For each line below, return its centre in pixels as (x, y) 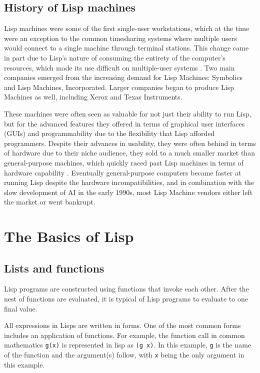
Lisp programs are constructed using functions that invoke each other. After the (126, 289)
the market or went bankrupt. (50, 202)
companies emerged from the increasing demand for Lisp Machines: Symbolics (123, 77)
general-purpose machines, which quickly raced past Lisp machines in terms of (124, 162)
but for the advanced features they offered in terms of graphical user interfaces (124, 123)
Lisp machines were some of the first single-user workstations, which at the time (127, 28)
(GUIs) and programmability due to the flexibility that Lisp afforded (109, 133)
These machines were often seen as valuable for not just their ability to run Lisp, (128, 113)
